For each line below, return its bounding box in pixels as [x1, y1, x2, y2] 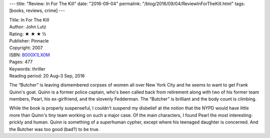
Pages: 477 [9, 59, 33, 65]
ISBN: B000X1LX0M [9, 51, 50, 57]
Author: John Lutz [9, 24, 46, 30]
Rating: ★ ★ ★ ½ [9, 30, 46, 37]
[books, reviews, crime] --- [9, 7, 65, 13]
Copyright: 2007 [9, 45, 43, 51]
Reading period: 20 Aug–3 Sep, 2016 [9, 72, 85, 78]
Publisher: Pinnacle [9, 37, 49, 43]
